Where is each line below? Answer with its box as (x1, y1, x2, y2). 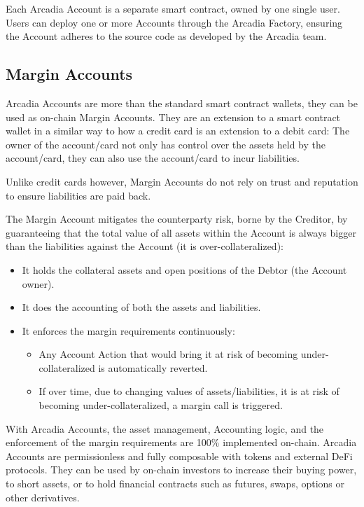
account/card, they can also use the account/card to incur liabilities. (6, 151, 300, 165)
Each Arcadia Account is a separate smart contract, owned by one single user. (6, 1, 340, 15)
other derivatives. (6, 489, 80, 504)
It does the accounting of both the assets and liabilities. (22, 300, 261, 314)
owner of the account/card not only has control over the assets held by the (6, 137, 325, 151)
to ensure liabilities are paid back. (6, 188, 151, 202)
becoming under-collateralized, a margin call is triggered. (38, 398, 283, 412)
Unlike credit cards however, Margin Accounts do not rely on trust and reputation (6, 174, 358, 188)
